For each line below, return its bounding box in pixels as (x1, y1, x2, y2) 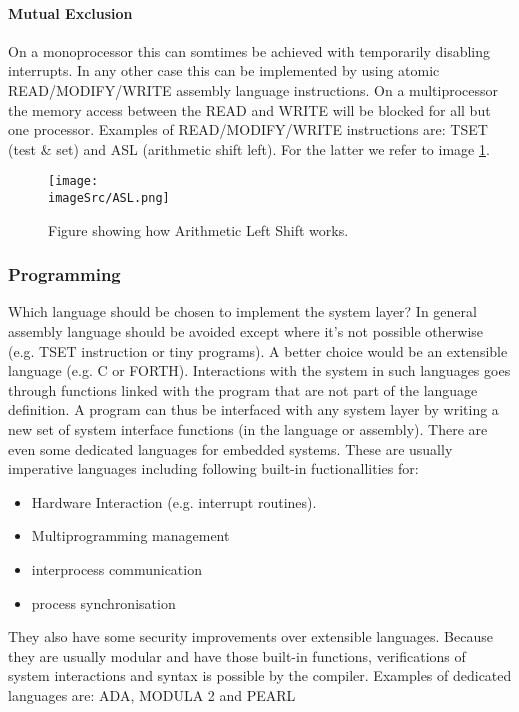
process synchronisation (31, 592, 176, 613)
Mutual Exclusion (8, 2, 133, 23)
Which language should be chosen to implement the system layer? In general (8, 301, 477, 322)
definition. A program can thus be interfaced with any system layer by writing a (8, 399, 499, 420)
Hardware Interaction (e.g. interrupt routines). (31, 491, 317, 512)
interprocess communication (31, 559, 202, 580)
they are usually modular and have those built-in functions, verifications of (8, 645, 466, 666)
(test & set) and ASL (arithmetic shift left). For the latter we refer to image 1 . (8, 138, 490, 159)
